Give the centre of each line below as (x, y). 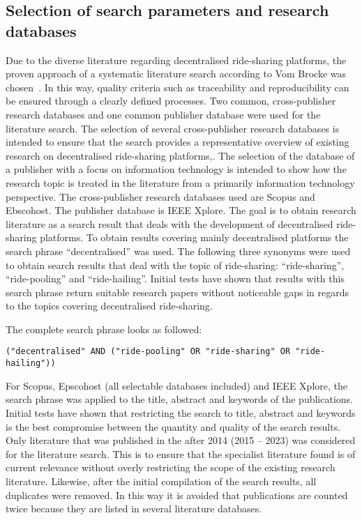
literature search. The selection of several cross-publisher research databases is (173, 128)
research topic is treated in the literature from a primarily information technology (180, 182)
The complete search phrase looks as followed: (104, 329)
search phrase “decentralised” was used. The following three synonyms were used (178, 251)
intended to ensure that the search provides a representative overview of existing (178, 142)
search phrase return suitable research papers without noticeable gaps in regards (178, 292)
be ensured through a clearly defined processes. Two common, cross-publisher (171, 101)
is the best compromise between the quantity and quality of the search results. (173, 426)
